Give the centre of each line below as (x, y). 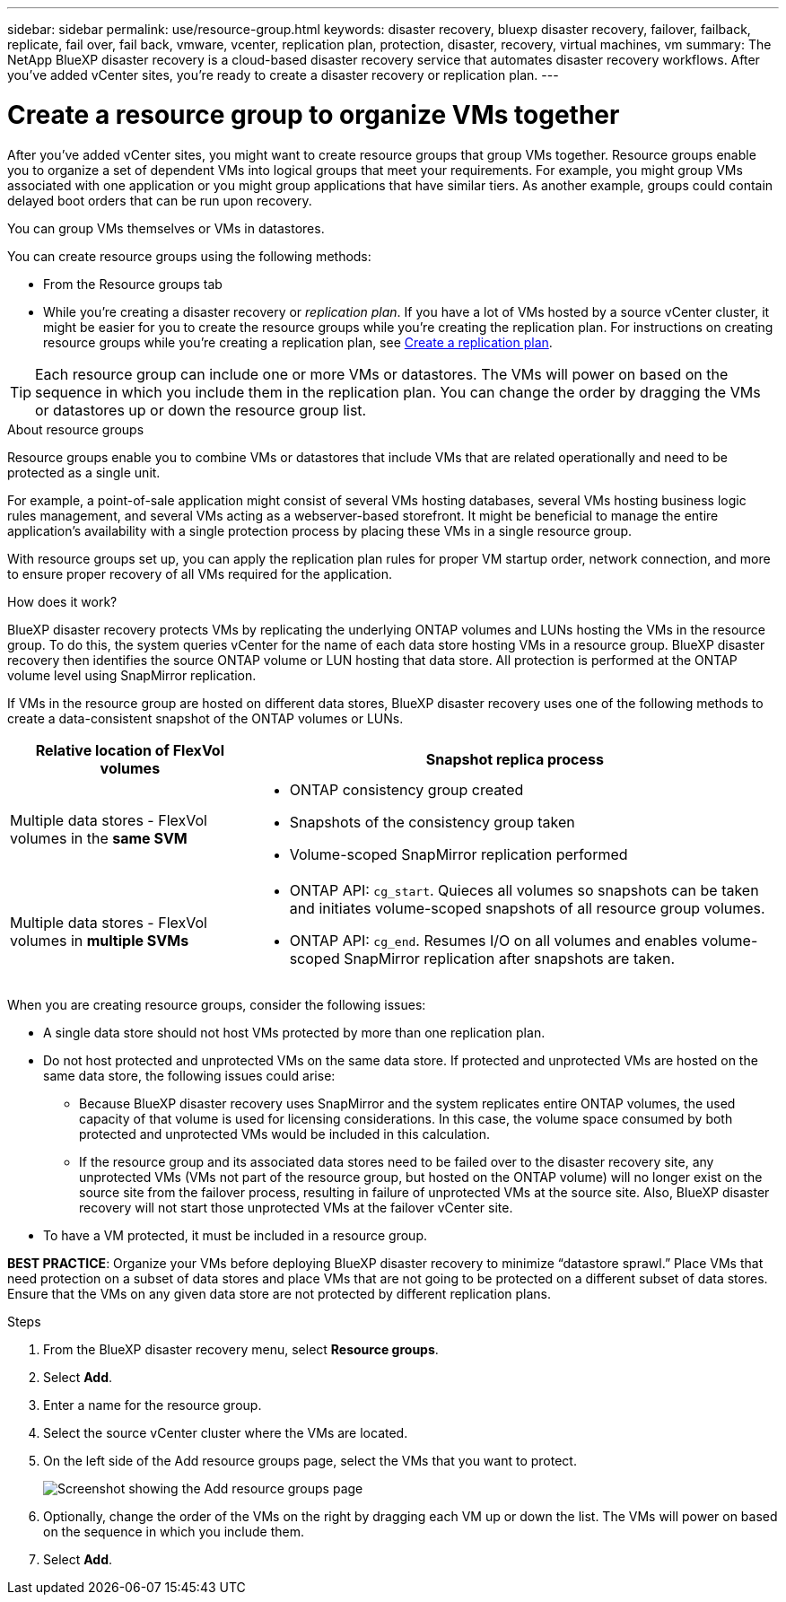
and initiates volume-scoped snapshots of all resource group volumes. (527, 908)
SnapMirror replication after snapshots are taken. (509, 958)
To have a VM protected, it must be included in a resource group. (236, 1235)
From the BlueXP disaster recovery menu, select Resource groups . (241, 1349)
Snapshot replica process (515, 759)
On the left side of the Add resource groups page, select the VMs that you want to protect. (310, 1460)
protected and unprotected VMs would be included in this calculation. (285, 1134)
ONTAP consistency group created (406, 789)
